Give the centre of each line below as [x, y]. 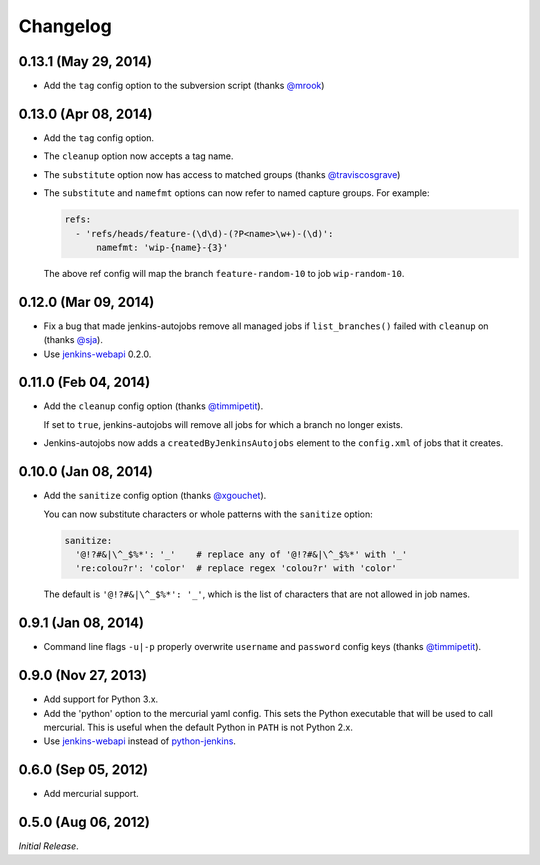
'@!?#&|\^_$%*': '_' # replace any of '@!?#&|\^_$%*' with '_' [241, 554]
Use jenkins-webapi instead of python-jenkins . [140, 741]
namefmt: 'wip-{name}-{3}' [162, 247]
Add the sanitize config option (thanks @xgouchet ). [155, 496]
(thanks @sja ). [73, 340]
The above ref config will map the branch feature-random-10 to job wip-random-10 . [224, 273]
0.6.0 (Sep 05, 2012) [83, 770]
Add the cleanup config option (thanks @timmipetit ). [153, 406]
